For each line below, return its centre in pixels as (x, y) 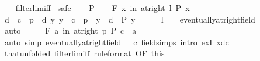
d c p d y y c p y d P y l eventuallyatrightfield (130, 19)
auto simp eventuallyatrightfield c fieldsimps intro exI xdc (117, 42)
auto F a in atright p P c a (70, 31)
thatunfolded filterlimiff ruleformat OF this (84, 53)
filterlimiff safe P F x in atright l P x (103, 8)
